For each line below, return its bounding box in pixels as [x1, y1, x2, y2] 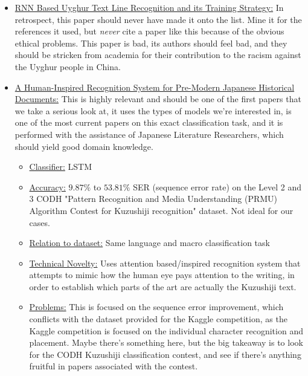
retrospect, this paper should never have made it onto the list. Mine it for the [14, 13, 302, 25]
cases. [29, 216, 50, 229]
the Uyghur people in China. [14, 60, 121, 73]
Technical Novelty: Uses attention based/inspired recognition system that [29, 256, 301, 269]
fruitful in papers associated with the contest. [29, 360, 198, 372]
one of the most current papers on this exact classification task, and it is [14, 116, 283, 129]
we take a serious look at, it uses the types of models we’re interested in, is [14, 104, 292, 117]
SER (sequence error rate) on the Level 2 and [133, 180, 302, 193]
